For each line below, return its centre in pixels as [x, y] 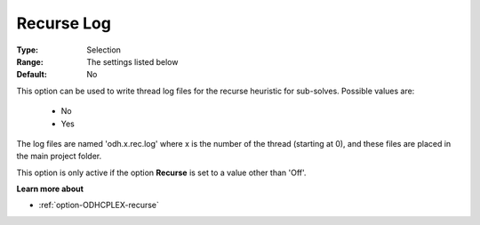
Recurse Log [64, 23]
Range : [30, 61]
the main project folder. [59, 157]
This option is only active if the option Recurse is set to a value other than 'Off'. [161, 173]
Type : [28, 50]
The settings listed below [132, 61]
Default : [32, 75]
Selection [104, 50]
